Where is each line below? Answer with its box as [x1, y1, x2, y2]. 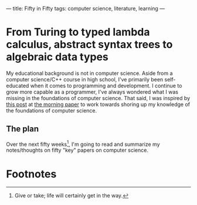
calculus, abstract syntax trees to [6, 38, 173, 52]
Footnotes [6, 167, 57, 180]
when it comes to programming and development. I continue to [30, 82, 182, 89]
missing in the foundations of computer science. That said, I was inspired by [6, 94, 191, 101]
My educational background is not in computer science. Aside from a [6, 70, 173, 77]
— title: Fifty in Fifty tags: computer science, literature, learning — [6, 5, 165, 12]
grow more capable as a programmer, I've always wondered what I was [6, 88, 179, 95]
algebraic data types [6, 50, 108, 64]
